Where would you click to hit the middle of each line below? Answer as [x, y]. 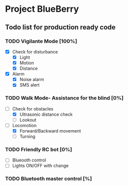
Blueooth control [29, 160]
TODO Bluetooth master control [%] [48, 179]
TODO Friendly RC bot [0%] [39, 149]
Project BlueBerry [42, 9]
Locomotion [24, 125]
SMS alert [30, 85]
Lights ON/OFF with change [40, 166]
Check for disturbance [35, 52]
